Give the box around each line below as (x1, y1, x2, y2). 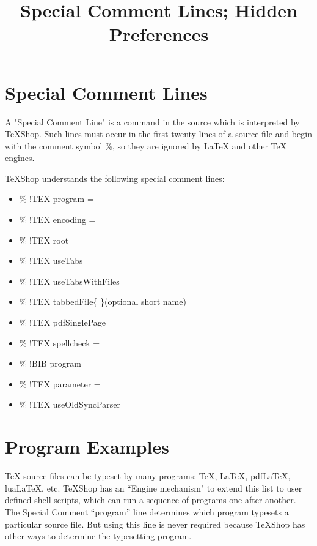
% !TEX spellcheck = (19, 336, 100, 349)
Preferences (109, 21, 209, 47)
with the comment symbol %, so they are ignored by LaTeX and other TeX (5, 139, 287, 152)
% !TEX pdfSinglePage (19, 316, 106, 329)
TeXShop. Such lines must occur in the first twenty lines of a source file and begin (5, 127, 312, 140)
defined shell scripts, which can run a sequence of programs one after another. (5, 493, 296, 506)
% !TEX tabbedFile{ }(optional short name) (19, 295, 186, 308)
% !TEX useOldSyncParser (19, 398, 120, 411)
